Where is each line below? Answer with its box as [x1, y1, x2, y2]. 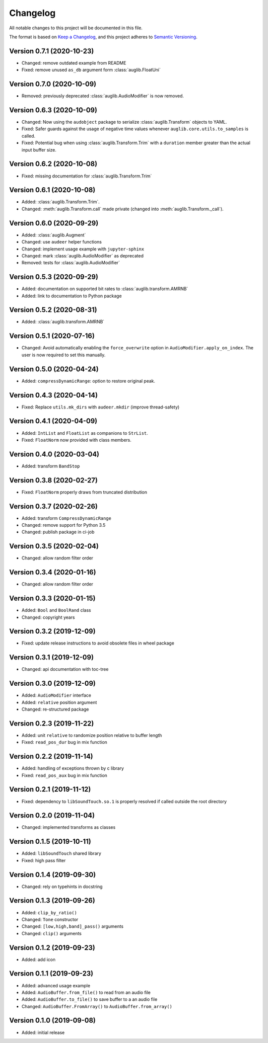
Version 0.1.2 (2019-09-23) [9, 943, 95, 952]
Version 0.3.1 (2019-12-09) [9, 653, 94, 662]
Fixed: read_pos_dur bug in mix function [21, 739, 108, 745]
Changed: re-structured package [21, 706, 89, 712]
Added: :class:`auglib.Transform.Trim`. [21, 199, 100, 205]
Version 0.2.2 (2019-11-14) [9, 752, 93, 761]
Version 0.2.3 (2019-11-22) [9, 719, 94, 727]
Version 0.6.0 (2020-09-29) [9, 219, 99, 227]
